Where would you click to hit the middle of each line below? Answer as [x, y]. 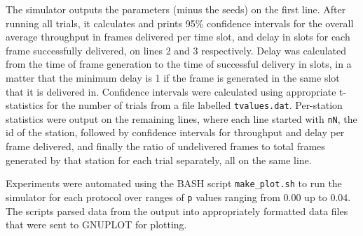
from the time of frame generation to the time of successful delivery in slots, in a [179, 64]
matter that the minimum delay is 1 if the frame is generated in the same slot [173, 77]
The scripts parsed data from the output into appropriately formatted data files [177, 211]
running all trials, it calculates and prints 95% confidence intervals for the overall [180, 23]
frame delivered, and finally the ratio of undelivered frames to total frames [165, 146]
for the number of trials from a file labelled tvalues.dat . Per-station [194, 105]
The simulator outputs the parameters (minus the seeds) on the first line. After [176, 9]
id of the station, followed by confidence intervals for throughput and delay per [175, 132]
